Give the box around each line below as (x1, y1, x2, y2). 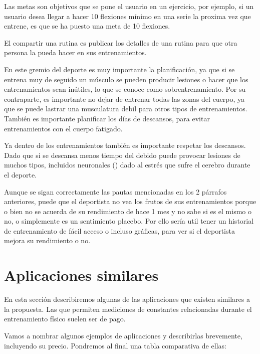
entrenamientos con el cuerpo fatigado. (4, 123, 123, 133)
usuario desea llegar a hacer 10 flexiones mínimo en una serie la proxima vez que (4, 11, 251, 21)
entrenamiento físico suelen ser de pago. (4, 313, 126, 324)
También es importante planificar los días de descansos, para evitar (4, 113, 210, 123)
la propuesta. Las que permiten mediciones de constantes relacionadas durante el (4, 303, 252, 314)
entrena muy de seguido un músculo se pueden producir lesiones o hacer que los (4, 74, 248, 84)
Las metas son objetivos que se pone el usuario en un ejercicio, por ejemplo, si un (4, 1, 254, 11)
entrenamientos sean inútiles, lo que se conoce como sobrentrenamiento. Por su (4, 84, 246, 94)
